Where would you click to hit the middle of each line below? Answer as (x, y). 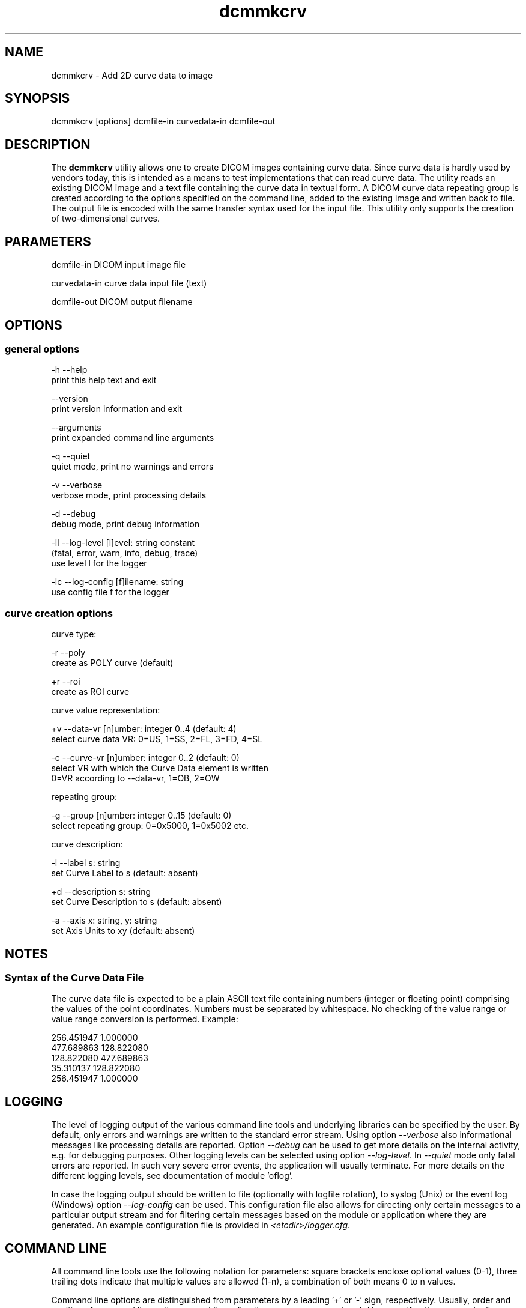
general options (42, 349)
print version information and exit (117, 409)
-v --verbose (77, 485)
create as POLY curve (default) (112, 663)
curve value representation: (106, 710)
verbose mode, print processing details (129, 495)
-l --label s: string (86, 863)
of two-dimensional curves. (105, 219)
